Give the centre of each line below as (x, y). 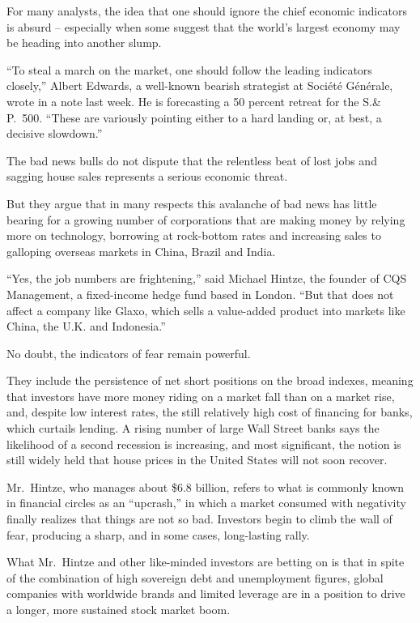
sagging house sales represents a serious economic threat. (147, 176)
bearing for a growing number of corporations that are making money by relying (206, 219)
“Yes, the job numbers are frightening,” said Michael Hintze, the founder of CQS (207, 278)
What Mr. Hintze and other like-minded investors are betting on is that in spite (206, 562)
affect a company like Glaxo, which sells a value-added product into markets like (206, 310)
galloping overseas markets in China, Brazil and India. (141, 251)
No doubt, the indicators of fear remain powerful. (129, 353)
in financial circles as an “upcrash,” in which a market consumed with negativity (206, 503)
